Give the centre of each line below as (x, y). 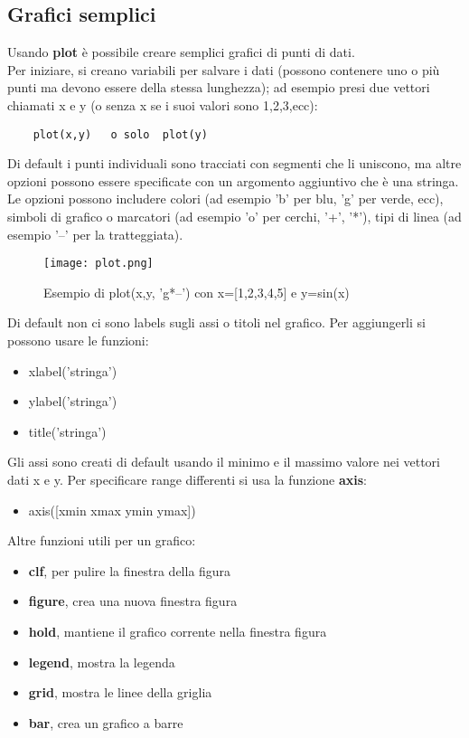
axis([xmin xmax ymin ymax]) (112, 510)
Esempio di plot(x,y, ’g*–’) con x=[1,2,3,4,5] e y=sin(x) (197, 292)
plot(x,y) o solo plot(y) (120, 134)
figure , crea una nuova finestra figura (133, 601)
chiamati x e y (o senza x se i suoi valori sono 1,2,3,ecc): (163, 104)
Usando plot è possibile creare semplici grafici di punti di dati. (181, 52)
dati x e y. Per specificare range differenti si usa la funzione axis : (187, 480)
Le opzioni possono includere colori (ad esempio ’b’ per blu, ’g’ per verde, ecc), (225, 199)
